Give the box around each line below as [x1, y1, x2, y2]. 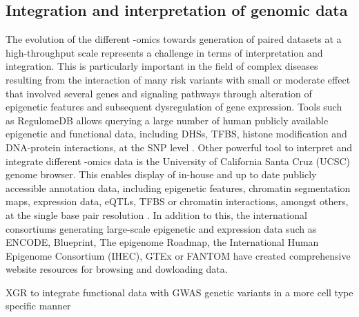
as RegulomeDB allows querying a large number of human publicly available [6, 113, 329, 127]
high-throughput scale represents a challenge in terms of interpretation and [6, 45, 323, 59]
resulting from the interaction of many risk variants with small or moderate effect [6, 72, 351, 86]
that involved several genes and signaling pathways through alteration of [6, 86, 312, 100]
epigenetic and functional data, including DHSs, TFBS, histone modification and [6, 126, 347, 141]
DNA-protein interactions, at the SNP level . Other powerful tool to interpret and [6, 140, 353, 154]
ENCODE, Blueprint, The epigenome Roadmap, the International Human [6, 235, 319, 249]
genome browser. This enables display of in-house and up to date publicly [6, 167, 317, 182]
